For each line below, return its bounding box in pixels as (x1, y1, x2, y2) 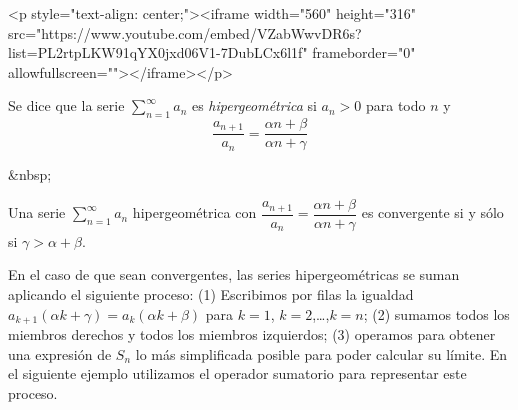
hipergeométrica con (132, 202, 257, 223)
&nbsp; (8, 164, 52, 185)
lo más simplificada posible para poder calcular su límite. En (135, 343, 508, 364)
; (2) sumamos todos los (363, 303, 510, 324)
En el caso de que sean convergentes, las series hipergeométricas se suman (8, 264, 460, 285)
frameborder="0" (312, 42, 416, 63)
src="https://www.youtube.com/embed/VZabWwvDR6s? (8, 22, 362, 43)
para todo (365, 95, 426, 116)
